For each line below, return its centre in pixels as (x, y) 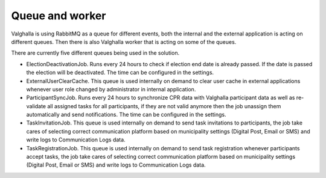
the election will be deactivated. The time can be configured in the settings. (120, 73)
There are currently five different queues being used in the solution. (95, 53)
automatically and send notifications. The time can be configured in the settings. (126, 115)
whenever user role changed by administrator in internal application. (111, 89)
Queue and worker (59, 16)
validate (36, 106)
